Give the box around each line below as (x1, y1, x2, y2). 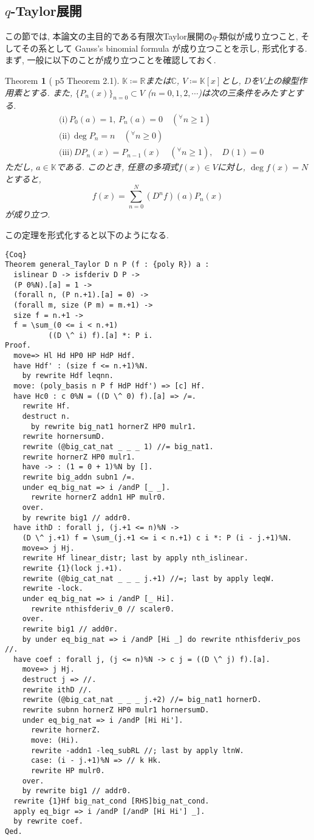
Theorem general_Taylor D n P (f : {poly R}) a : (5, 260, 210, 269)
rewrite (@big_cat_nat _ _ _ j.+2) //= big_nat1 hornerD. (22, 695, 262, 704)
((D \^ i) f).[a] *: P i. (48, 331, 153, 340)
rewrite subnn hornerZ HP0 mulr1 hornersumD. (22, 706, 210, 715)
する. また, (30, 86, 73, 98)
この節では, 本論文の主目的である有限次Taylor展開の (5, 30, 213, 43)
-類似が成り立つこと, (216, 30, 298, 43)
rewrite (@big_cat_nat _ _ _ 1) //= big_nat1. (22, 442, 214, 452)
